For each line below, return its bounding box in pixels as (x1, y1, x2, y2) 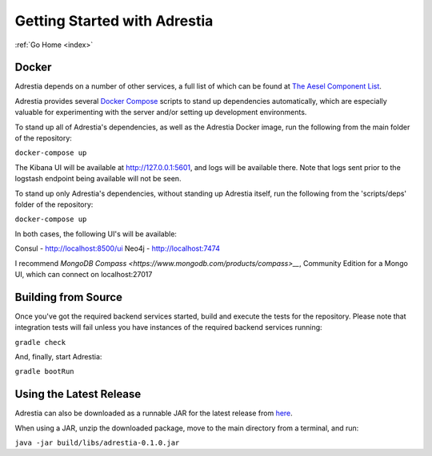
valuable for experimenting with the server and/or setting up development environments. (14, 108, 307, 117)
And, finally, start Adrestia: (14, 352, 102, 361)
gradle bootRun (14, 367, 75, 376)
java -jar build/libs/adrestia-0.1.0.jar (14, 438, 180, 447)
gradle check (14, 338, 66, 347)
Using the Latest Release (14, 387, 142, 401)
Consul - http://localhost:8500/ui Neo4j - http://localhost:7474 (14, 244, 220, 253)
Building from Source (14, 290, 123, 303)
